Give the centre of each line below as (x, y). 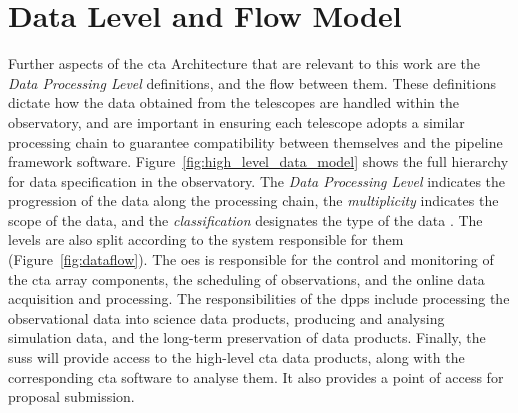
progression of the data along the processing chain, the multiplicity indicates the (253, 200)
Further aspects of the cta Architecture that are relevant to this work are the (244, 63)
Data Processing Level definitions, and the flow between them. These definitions (252, 82)
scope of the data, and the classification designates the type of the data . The (245, 219)
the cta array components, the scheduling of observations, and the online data (246, 278)
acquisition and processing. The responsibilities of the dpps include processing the (259, 298)
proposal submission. (71, 396)
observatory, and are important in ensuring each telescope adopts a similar (236, 121)
